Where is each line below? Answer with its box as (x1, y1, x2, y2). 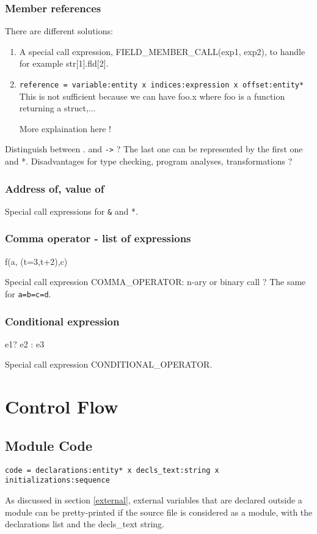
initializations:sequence (5, 476, 110, 485)
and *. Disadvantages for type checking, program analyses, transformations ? (5, 155, 293, 168)
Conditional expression (5, 313, 120, 328)
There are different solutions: (5, 24, 113, 37)
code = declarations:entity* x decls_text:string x (5, 465, 219, 475)
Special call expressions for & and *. (5, 204, 138, 217)
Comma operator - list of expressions (5, 231, 191, 246)
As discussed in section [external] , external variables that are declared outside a (5, 493, 302, 506)
